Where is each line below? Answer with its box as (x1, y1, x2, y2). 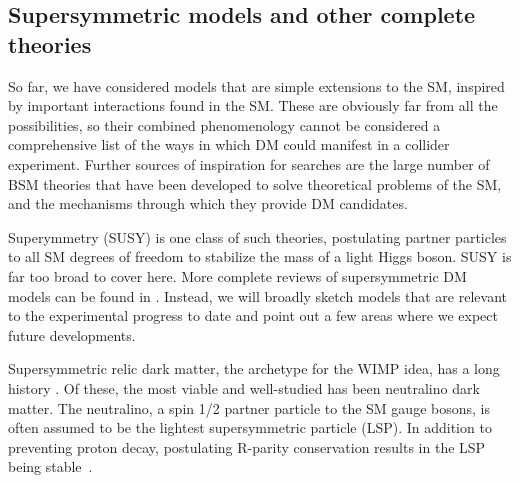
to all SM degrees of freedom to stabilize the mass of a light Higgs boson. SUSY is (8, 246, 512, 267)
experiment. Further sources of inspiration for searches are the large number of (8, 153, 490, 174)
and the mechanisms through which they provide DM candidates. (8, 193, 408, 214)
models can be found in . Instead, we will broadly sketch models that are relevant (8, 285, 507, 306)
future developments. (8, 324, 136, 345)
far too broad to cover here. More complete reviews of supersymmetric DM (8, 265, 467, 286)
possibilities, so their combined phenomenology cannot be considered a (8, 114, 441, 135)
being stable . (8, 456, 93, 477)
